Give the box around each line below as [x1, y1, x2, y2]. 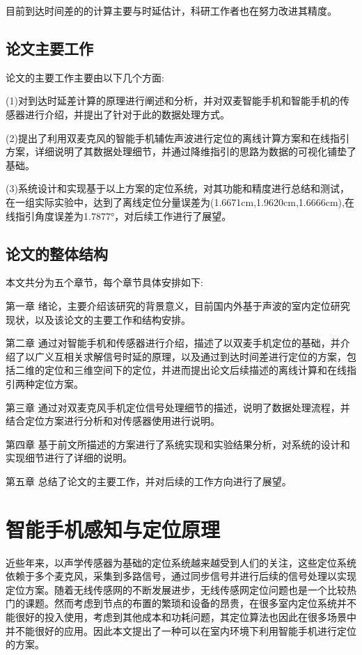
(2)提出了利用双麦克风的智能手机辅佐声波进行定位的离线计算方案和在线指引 [6, 130, 349, 145]
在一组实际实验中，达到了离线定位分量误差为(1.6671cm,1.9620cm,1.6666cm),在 [6, 194, 354, 209]
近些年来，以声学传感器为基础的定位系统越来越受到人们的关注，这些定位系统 [6, 555, 356, 569]
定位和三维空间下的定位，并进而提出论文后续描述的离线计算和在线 [44, 363, 347, 377]
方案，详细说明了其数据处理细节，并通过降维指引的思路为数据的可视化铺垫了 [6, 144, 356, 159]
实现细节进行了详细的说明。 [6, 450, 132, 465]
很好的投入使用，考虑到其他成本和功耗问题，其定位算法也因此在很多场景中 [15, 609, 356, 624]
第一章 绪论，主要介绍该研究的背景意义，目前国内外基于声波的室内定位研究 [6, 298, 350, 313]
